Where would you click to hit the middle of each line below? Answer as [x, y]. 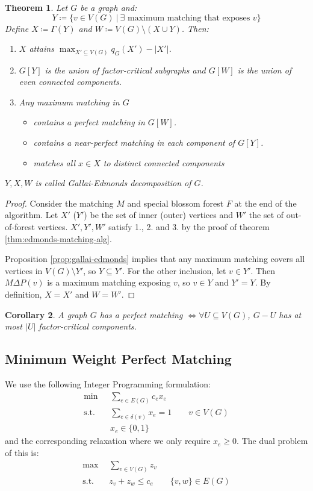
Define [17, 28]
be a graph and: [109, 7]
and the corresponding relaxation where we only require [108, 441]
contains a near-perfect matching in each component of [134, 142]
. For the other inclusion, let [174, 270]
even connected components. [70, 82]
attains [42, 48]
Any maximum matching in [69, 102]
